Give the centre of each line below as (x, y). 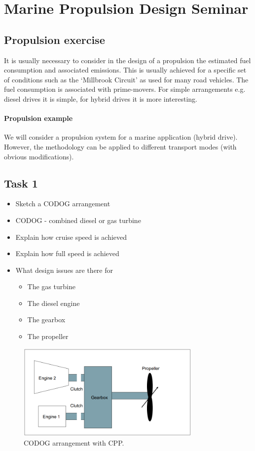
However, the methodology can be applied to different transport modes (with (120, 146)
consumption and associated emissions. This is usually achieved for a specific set (125, 70)
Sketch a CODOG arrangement (63, 204)
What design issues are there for (64, 270)
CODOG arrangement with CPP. (74, 443)
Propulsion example (38, 118)
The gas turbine (51, 286)
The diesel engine (54, 303)
